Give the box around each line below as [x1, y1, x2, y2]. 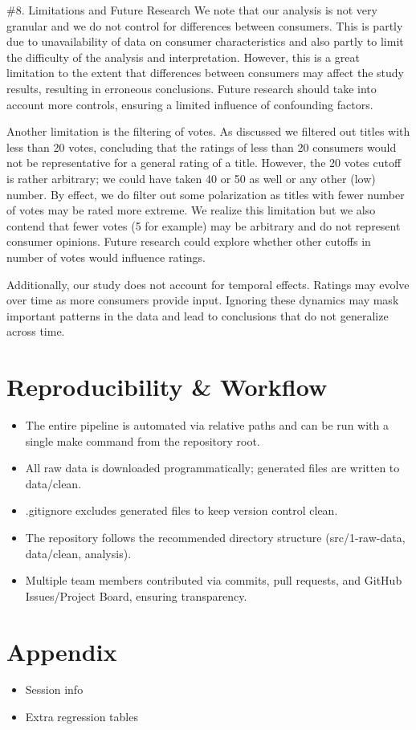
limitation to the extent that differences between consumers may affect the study [6, 64, 404, 81]
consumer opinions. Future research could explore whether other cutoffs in [6, 233, 371, 250]
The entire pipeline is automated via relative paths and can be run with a [25, 417, 389, 433]
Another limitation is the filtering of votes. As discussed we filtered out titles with [6, 123, 410, 140]
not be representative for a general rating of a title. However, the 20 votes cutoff [6, 154, 402, 171]
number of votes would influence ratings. [6, 248, 206, 265]
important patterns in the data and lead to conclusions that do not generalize [6, 307, 389, 324]
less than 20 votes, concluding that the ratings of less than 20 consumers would [6, 138, 397, 155]
